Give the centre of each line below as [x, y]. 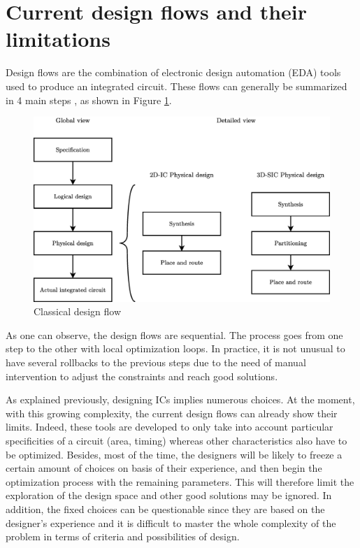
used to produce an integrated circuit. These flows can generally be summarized [177, 86]
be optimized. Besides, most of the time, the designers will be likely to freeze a [174, 454]
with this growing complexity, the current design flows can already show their [172, 413]
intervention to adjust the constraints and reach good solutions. [142, 376]
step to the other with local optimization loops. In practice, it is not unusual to [175, 348]
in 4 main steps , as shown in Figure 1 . [89, 100]
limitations [58, 39]
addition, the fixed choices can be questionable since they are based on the [165, 509]
